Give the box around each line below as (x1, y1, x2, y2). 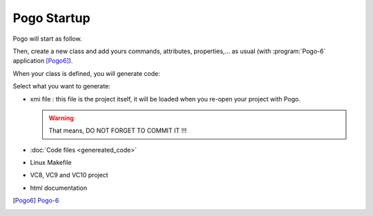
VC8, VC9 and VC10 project (30, 171, 108, 179)
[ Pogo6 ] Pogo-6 (12, 197, 59, 205)
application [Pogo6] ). (12, 57, 73, 65)
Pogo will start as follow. (12, 35, 82, 43)
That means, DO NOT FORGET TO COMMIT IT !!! (48, 126, 187, 135)
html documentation (30, 184, 88, 192)
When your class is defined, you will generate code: (12, 69, 160, 77)
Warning (48, 114, 74, 122)
